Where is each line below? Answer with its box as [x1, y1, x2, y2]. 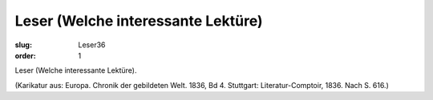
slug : [14, 40, 32, 50]
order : [14, 50, 36, 60]
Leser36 [78, 40, 106, 50]
